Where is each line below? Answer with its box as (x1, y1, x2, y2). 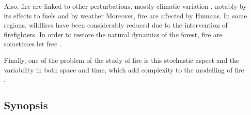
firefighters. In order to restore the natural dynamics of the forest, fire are (4, 29, 222, 39)
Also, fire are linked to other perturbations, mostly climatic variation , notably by (4, 1, 247, 11)
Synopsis (4, 98, 48, 113)
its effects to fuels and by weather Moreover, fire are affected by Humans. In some (4, 10, 247, 20)
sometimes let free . (4, 39, 62, 49)
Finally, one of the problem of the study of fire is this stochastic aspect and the (4, 55, 239, 65)
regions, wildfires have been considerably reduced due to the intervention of (4, 20, 228, 30)
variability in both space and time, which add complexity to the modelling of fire (4, 64, 244, 74)
